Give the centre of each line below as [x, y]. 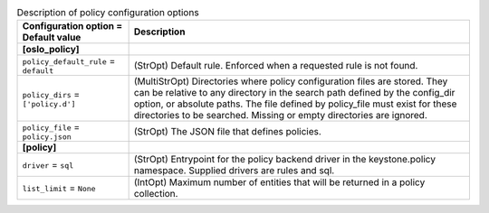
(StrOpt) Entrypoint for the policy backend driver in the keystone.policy [285, 160]
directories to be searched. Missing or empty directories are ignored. [280, 116]
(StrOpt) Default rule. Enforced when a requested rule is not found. [276, 65]
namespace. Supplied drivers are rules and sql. [234, 171]
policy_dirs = [51, 94]
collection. [156, 194]
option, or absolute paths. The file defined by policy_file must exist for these [295, 104]
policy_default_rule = [69, 61]
